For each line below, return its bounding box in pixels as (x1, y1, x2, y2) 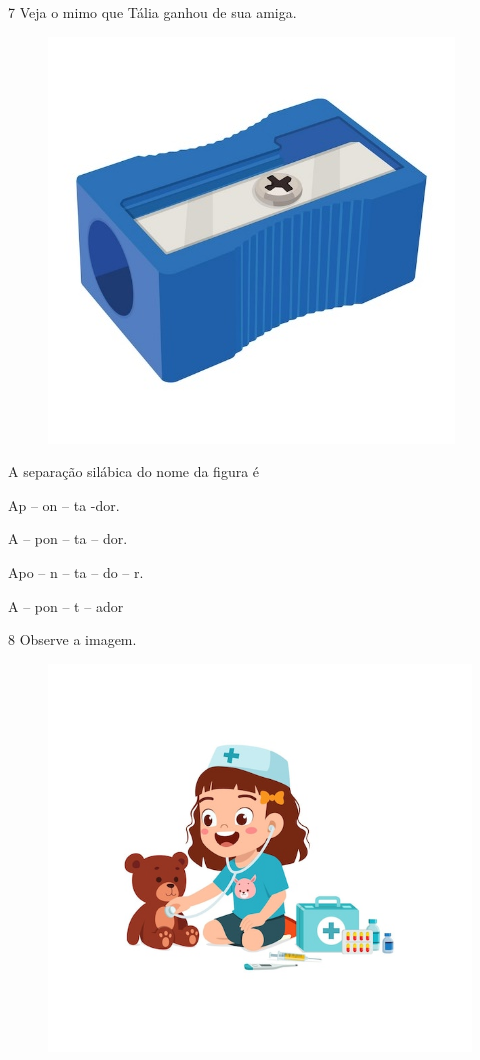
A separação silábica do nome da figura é (8, 461, 260, 482)
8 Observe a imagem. (8, 629, 137, 650)
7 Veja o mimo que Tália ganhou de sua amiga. (8, 2, 297, 22)
